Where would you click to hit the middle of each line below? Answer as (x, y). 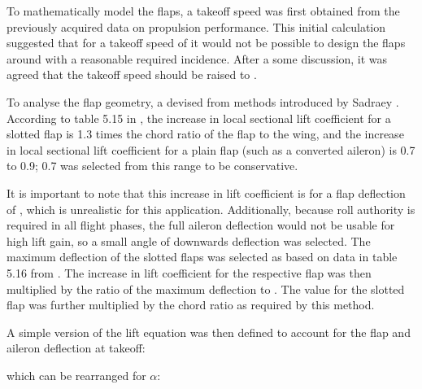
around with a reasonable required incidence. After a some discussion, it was (197, 58)
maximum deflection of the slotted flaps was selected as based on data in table (202, 257)
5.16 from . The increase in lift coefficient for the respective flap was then (189, 272)
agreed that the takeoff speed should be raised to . (132, 74)
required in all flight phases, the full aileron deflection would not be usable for (201, 225)
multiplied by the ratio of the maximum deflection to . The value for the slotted (206, 288)
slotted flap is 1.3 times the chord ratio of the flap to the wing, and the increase (205, 134)
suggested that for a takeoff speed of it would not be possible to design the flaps (206, 43)
